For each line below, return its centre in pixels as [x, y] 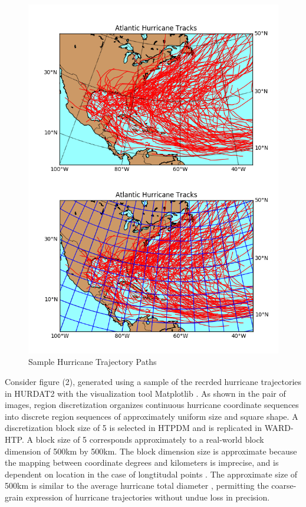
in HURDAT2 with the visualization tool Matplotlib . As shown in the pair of [145, 393]
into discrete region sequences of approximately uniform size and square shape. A [152, 416]
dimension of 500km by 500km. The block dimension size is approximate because [151, 451]
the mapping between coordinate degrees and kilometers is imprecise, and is [142, 462]
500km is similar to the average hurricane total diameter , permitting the [137, 485]
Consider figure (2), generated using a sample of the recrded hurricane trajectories [153, 381]
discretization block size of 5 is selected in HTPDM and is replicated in [133, 428]
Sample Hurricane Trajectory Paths [93, 362]
